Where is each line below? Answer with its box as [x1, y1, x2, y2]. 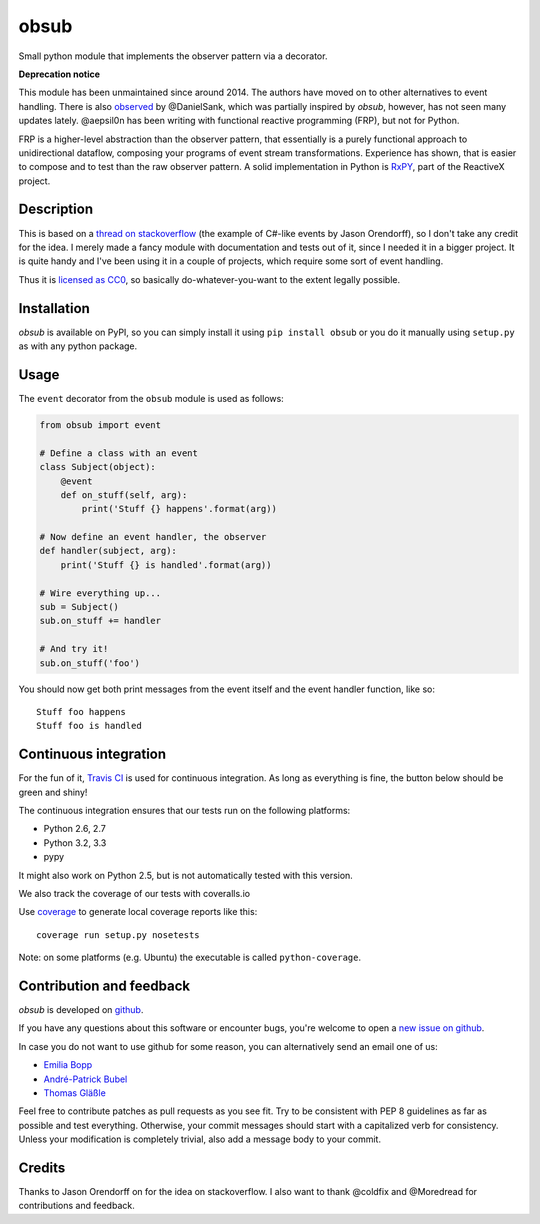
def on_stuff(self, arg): [60, 489, 188, 500]
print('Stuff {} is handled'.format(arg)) [60, 559, 272, 570]
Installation [18, 300, 90, 317]
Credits [18, 1160, 66, 1176]
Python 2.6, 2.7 [43, 823, 107, 835]
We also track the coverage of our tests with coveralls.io [18, 887, 250, 899]
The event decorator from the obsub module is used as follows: [18, 392, 284, 404]
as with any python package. [18, 340, 138, 352]
